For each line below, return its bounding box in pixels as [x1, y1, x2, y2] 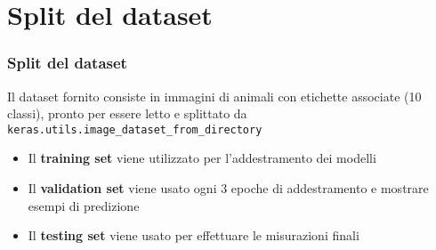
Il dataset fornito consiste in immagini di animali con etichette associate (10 [7, 86, 422, 105]
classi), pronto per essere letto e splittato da [7, 104, 247, 123]
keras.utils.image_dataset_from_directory [7, 123, 262, 136]
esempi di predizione [28, 196, 140, 214]
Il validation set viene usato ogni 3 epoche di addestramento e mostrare [28, 179, 429, 198]
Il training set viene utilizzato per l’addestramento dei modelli [28, 149, 376, 167]
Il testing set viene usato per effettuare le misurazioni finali [28, 226, 359, 245]
